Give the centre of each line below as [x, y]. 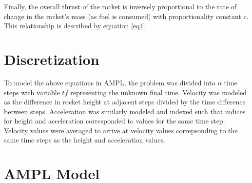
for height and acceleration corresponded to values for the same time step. [115, 121]
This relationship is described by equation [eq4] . [76, 26]
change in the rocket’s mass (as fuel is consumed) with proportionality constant [123, 16]
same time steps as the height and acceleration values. [85, 140]
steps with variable [32, 92]
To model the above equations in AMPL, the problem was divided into [110, 82]
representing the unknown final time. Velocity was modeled [159, 92]
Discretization [52, 59]
